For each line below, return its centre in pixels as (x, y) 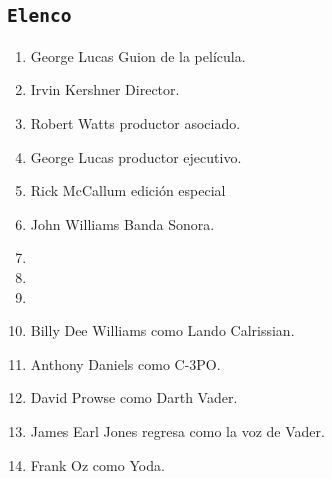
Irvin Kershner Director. (105, 89)
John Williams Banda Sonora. (122, 223)
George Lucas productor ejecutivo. (136, 156)
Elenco (39, 16)
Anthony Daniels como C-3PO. (125, 363)
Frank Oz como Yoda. (97, 464)
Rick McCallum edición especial (128, 190)
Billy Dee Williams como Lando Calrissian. (162, 330)
